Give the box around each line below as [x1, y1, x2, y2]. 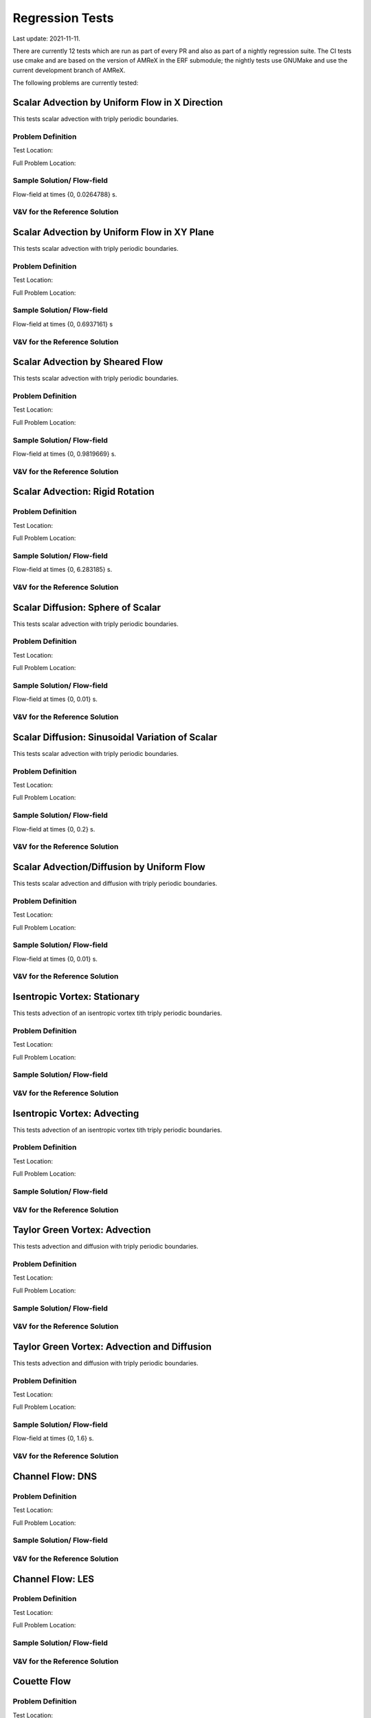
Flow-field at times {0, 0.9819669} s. [12, 449, 117, 458]
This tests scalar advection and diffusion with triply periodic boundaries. [12, 879, 218, 887]
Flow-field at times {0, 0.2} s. [12, 825, 95, 833]
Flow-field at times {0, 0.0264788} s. [12, 190, 117, 199]
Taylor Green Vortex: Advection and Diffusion [12, 1341, 212, 1352]
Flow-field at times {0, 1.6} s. [12, 1434, 94, 1442]
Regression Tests [12, 10, 114, 25]
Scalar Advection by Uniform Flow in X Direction [12, 96, 223, 108]
